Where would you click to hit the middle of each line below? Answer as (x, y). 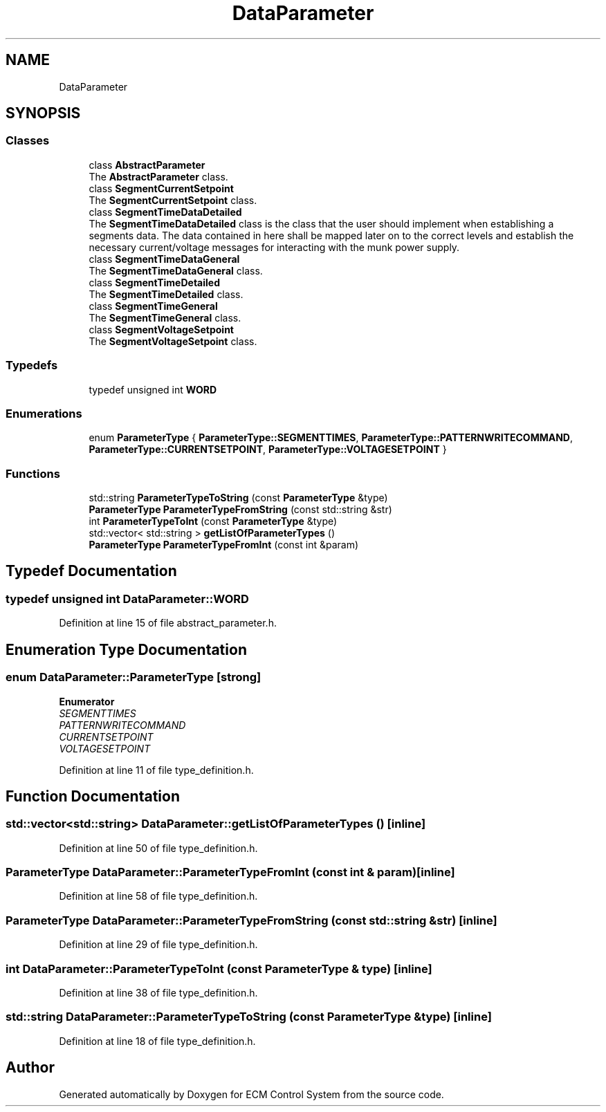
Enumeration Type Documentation (126, 649)
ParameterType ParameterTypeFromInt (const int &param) (224, 545)
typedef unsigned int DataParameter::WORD (127, 599)
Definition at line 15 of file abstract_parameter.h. (168, 623)
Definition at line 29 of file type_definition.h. (158, 945)
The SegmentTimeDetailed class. (166, 294)
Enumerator (87, 701)
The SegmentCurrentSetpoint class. (173, 200)
